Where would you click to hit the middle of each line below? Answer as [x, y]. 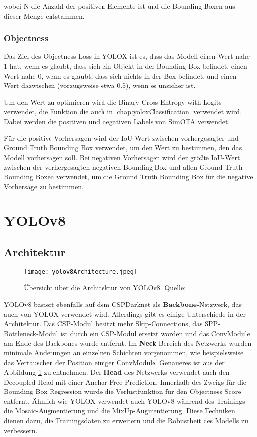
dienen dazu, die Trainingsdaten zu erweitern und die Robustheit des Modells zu [126, 420]
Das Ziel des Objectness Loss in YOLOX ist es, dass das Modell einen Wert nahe [127, 56]
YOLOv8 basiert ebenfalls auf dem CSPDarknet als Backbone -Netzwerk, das [123, 304]
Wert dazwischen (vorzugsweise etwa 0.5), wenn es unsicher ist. [100, 85]
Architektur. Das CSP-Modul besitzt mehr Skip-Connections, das [103, 324]
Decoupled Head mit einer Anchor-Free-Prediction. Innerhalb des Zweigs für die [125, 381]
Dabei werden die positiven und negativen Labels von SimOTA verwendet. [117, 121]
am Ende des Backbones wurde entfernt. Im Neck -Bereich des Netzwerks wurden [128, 343]
